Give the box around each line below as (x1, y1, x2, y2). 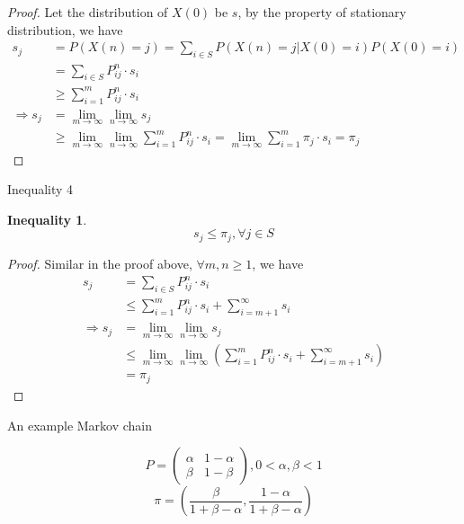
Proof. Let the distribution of (7, 3, 168, 21)
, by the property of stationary (237, 3, 406, 21)
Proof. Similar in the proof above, (7, 253, 192, 272)
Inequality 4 (7, 180, 74, 199)
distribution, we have (7, 20, 123, 39)
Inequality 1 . (7, 209, 87, 228)
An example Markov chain (7, 415, 153, 434)
